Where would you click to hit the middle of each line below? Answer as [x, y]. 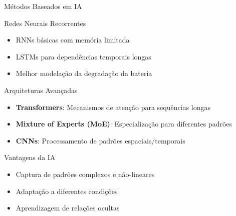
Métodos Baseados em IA [43, 6]
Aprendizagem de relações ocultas [68, 208]
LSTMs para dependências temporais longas [83, 56]
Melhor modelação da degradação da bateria [84, 73]
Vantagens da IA [30, 157]
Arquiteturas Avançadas [41, 90]
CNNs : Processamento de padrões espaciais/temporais [100, 140]
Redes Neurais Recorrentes [45, 23]
